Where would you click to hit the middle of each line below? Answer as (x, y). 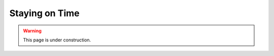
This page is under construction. (57, 40)
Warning (32, 31)
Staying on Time (44, 13)
